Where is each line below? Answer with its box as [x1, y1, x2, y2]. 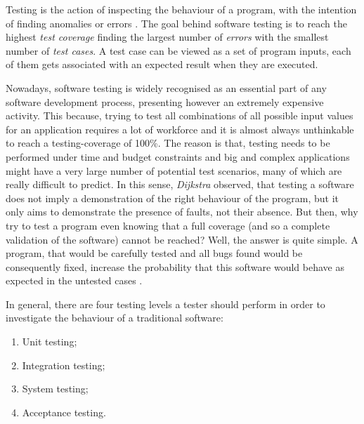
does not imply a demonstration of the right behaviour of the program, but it [6, 190, 339, 205]
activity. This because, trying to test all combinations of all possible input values [6, 108, 353, 123]
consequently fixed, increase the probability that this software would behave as [6, 259, 344, 274]
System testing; [22, 381, 89, 396]
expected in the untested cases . [6, 273, 143, 288]
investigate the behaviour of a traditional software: [6, 310, 223, 325]
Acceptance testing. [22, 404, 106, 419]
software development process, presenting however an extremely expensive [6, 94, 324, 109]
